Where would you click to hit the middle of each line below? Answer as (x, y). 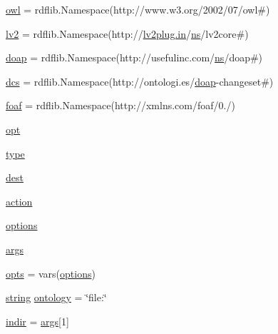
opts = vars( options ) (51, 273)
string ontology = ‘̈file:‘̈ (56, 297)
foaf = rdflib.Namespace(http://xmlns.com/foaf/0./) (120, 105)
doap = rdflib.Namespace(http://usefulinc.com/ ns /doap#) (134, 57)
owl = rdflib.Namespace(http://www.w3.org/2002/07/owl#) (138, 9)
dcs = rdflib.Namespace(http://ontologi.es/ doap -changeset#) (140, 81)
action (19, 201)
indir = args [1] (37, 321)
